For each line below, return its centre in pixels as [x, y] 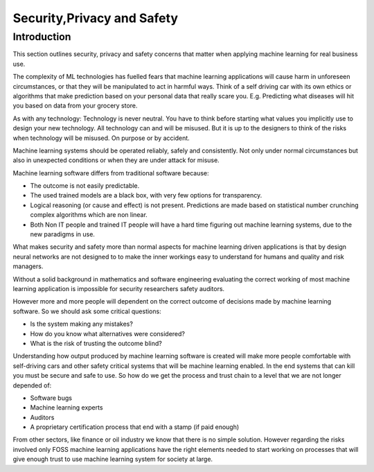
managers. [28, 266]
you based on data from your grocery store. [75, 106]
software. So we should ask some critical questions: [87, 311]
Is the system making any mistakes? [81, 324]
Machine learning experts [66, 408]
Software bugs [51, 398]
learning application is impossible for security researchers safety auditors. [119, 288]
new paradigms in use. [62, 234]
